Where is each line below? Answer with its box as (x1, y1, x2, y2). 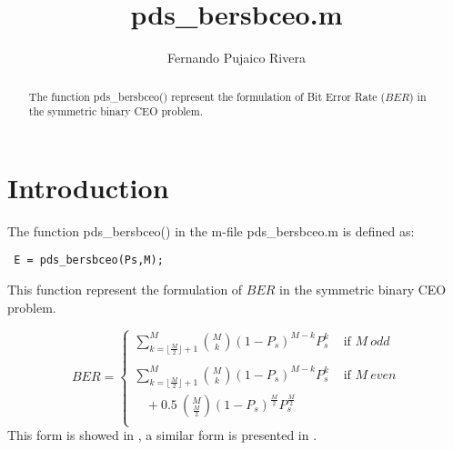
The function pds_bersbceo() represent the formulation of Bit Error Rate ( (28, 88, 386, 104)
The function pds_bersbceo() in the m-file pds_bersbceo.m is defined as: (7, 221, 415, 240)
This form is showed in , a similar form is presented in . (7, 425, 317, 445)
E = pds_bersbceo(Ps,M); (14, 254, 164, 267)
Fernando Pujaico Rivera (167, 48, 306, 67)
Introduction (7, 168, 169, 205)
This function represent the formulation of (7, 280, 243, 299)
